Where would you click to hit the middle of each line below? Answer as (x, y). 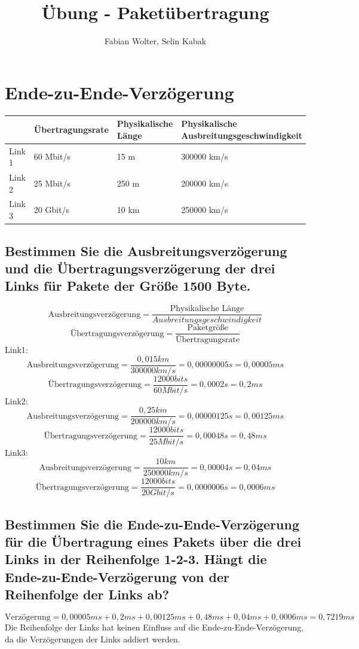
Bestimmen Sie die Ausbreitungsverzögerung (146, 250)
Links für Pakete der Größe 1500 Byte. (128, 286)
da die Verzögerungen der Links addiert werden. (93, 639)
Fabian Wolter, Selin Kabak (155, 41)
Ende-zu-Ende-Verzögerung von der (117, 576)
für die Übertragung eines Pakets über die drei (153, 542)
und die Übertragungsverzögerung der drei (140, 268)
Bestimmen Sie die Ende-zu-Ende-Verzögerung (152, 524)
